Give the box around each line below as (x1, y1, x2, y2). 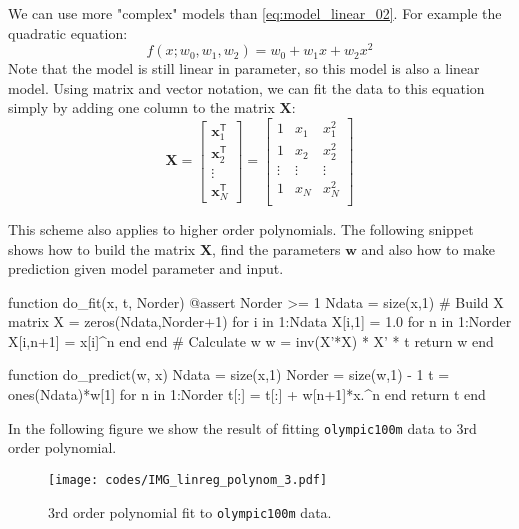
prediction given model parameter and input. (8, 258, 284, 279)
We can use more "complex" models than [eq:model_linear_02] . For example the (8, 3, 502, 23)
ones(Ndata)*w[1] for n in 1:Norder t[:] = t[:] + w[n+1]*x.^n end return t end (8, 384, 486, 405)
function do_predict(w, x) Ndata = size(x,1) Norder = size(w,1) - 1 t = (8, 364, 450, 385)
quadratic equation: (8, 22, 128, 43)
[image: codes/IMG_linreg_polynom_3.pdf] (48, 472, 328, 487)
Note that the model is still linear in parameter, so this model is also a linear (8, 58, 480, 79)
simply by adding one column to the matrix (8, 97, 275, 118)
